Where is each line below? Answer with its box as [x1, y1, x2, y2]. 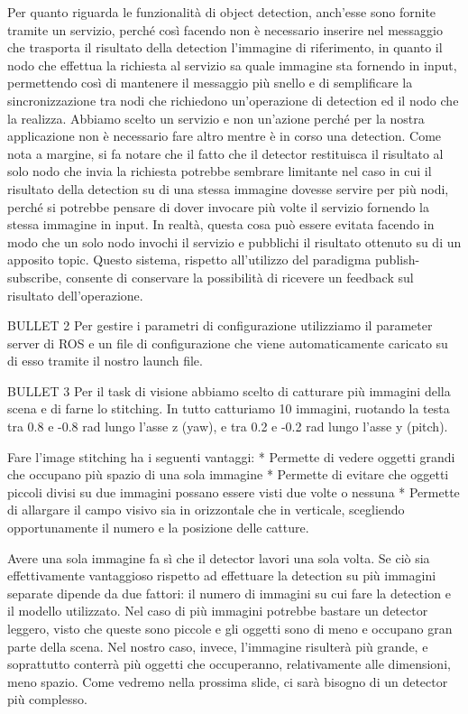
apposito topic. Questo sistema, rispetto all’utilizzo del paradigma [7, 250, 372, 269]
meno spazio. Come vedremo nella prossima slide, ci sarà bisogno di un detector [7, 672, 448, 691]
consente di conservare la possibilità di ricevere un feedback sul [66, 267, 414, 286]
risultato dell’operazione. [7, 285, 143, 304]
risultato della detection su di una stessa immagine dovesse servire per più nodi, [7, 179, 449, 198]
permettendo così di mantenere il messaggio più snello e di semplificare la [7, 73, 413, 92]
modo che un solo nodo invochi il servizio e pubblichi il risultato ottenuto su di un [7, 232, 462, 251]
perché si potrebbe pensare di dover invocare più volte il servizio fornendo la [7, 197, 429, 216]
